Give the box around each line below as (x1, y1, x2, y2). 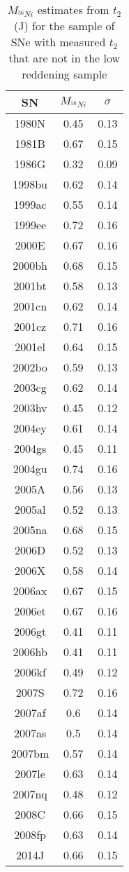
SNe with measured (10, 34, 106, 50)
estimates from (37, 1, 109, 18)
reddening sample (22, 66, 107, 82)
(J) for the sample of (14, 18, 115, 34)
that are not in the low (8, 50, 121, 66)
